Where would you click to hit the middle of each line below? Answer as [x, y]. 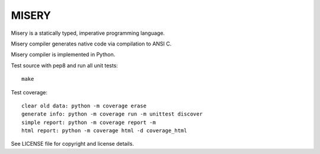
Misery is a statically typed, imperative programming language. [88, 33]
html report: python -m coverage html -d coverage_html [104, 131]
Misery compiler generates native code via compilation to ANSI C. [91, 44]
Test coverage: [29, 92]
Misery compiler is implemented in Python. [63, 55]
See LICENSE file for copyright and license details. [73, 144]
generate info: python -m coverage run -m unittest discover [112, 114]
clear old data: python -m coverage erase [84, 106]
